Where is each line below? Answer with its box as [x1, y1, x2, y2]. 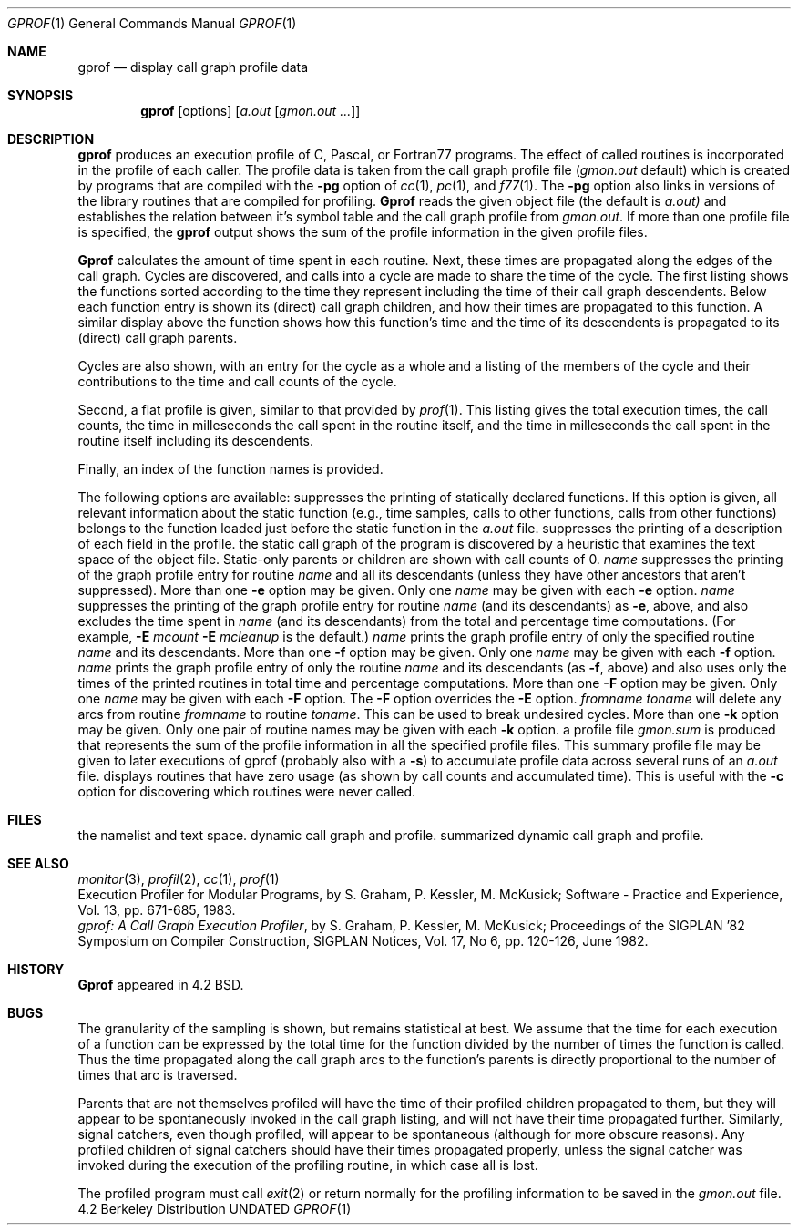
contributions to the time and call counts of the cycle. [77, 374, 397, 389]
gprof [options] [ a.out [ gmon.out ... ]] [140, 103, 361, 118]
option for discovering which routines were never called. [77, 784, 416, 799]
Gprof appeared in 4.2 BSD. [77, 977, 244, 992]
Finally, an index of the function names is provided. [77, 461, 384, 477]
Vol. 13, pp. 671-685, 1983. [77, 902, 236, 918]
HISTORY [7, 961, 65, 977]
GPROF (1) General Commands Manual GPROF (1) [7, 15, 297, 31]
